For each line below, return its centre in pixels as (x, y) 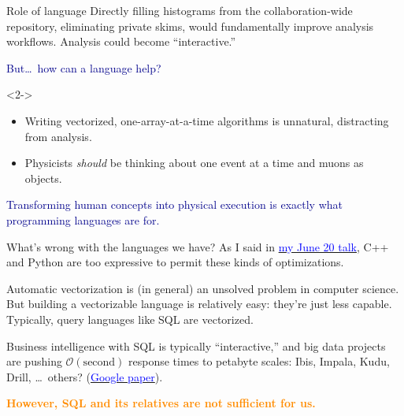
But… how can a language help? (84, 67)
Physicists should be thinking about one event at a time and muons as (194, 163)
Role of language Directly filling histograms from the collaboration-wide (180, 10)
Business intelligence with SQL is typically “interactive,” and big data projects (196, 345)
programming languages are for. (83, 219)
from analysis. (58, 136)
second (99, 363)
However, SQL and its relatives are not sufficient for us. (161, 403)
